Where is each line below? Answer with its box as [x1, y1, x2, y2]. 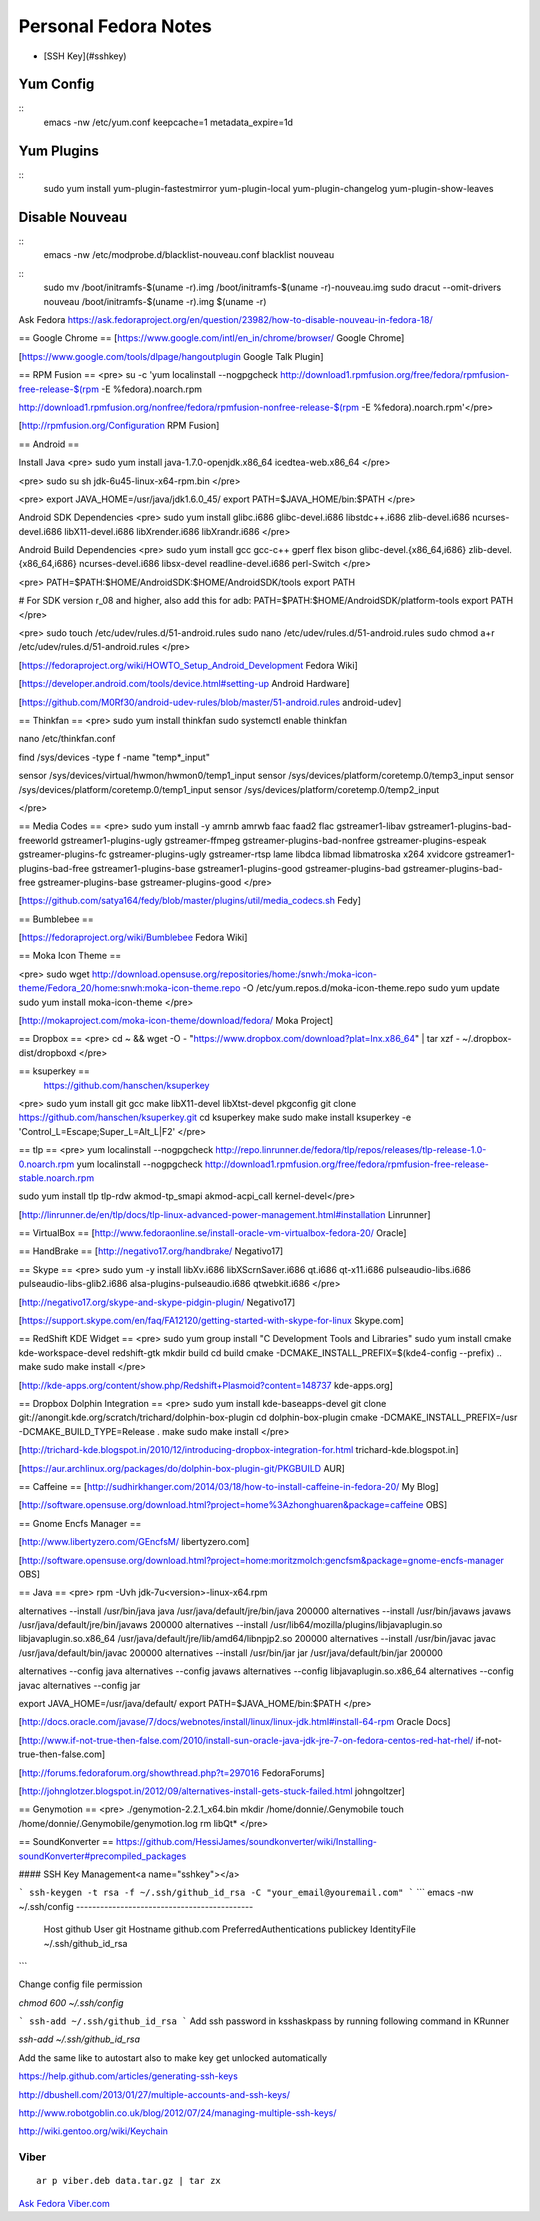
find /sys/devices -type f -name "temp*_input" [18, 751, 210, 763]
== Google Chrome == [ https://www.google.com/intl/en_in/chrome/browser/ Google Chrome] [18, 332, 405, 344]
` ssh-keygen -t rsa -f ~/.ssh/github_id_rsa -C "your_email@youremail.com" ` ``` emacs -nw [18, 1886, 474, 1899]
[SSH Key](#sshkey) [43, 50, 127, 62]
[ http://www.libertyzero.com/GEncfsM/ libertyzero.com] [18, 1536, 250, 1548]
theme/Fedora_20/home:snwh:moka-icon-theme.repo [18, 982, 241, 994]
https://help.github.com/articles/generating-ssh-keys [18, 2070, 239, 2082]
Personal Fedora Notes [18, 15, 212, 37]
